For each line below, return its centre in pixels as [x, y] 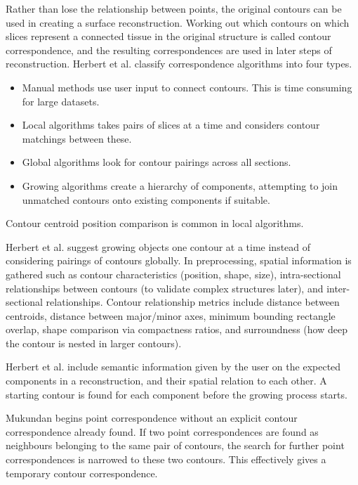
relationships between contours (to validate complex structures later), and [165, 288]
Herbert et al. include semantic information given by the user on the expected [173, 367]
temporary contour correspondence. [82, 473]
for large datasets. [61, 101]
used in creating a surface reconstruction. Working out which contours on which [178, 22]
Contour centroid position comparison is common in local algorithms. [155, 223]
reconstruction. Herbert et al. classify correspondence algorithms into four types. [179, 64]
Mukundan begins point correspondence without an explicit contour [152, 418]
